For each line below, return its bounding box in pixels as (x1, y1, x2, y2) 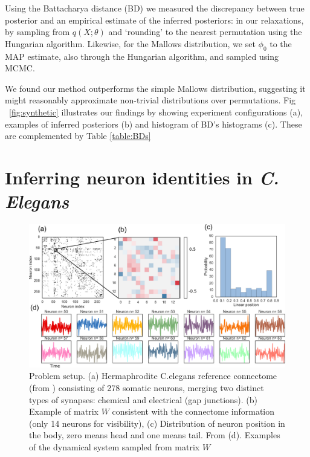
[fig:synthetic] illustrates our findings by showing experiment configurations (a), (9, 105, 303, 118)
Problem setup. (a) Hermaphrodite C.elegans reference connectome (29, 369, 277, 382)
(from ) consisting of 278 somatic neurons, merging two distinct (29, 381, 264, 394)
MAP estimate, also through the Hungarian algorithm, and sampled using (5, 50, 279, 62)
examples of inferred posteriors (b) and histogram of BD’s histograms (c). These (5, 117, 302, 130)
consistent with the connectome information (112, 405, 275, 418)
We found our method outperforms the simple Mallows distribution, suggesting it (5, 82, 306, 94)
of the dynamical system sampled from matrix (29, 441, 200, 453)
